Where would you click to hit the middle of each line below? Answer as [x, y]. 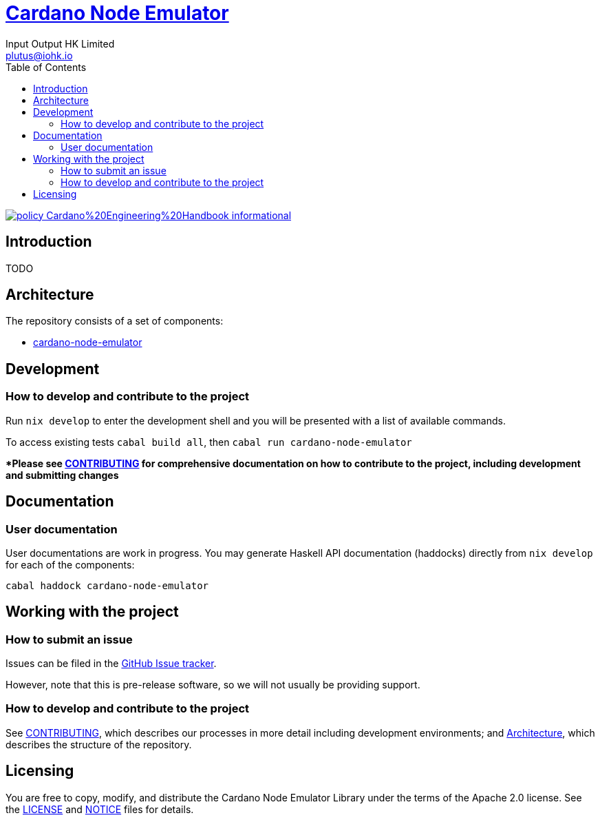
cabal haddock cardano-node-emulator [107, 585]
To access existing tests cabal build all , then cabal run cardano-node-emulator [209, 442]
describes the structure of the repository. [99, 744]
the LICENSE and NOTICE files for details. [100, 809]
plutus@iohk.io [39, 55]
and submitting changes [62, 475]
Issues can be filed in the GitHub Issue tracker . [111, 664]
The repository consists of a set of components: [115, 321]
